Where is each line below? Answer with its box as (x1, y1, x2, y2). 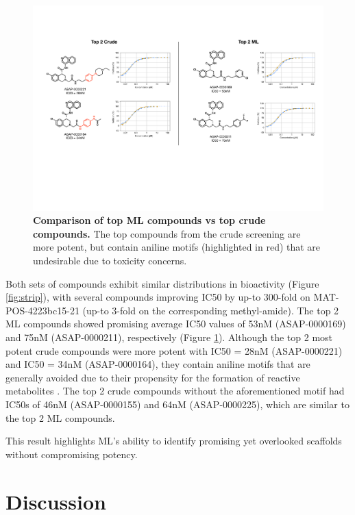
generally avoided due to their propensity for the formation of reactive (5, 370, 300, 384)
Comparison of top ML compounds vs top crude (33, 213, 266, 227)
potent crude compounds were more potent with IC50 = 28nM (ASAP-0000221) (5, 343, 343, 357)
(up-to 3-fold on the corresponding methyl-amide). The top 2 (82, 303, 339, 317)
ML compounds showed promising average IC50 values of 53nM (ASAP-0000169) (5, 316, 346, 331)
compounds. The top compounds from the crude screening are (33, 226, 301, 240)
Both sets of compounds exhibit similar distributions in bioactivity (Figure (5, 276, 319, 290)
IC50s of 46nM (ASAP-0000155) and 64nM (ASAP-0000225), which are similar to (5, 397, 350, 411)
